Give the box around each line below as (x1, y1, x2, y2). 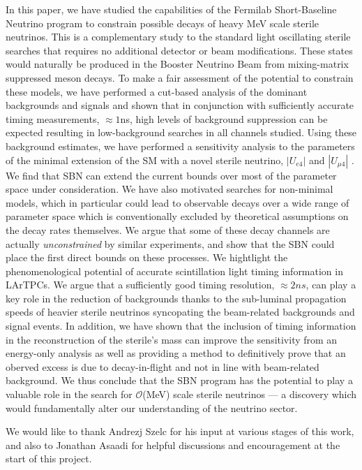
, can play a (306, 277, 356, 292)
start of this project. (6, 451, 92, 466)
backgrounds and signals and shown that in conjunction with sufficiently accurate (6, 98, 354, 112)
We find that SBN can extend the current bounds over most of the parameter (6, 168, 337, 182)
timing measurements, (6, 111, 100, 126)
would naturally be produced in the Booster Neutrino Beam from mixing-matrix (6, 57, 349, 71)
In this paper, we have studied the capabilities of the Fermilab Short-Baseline (6, 2, 337, 16)
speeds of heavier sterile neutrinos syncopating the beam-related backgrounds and (6, 304, 355, 319)
